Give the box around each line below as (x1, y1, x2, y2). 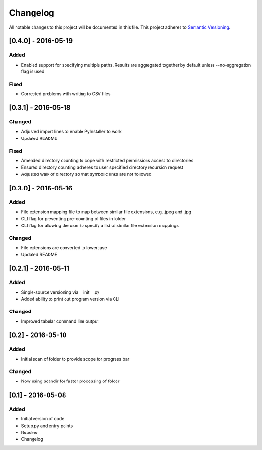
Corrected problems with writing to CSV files (21, 91, 111, 97)
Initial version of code (21, 416, 65, 422)
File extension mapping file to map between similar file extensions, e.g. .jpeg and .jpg (21, 209, 192, 215)
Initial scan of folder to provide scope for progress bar (21, 356, 130, 362)
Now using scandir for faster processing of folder (21, 378, 120, 384)
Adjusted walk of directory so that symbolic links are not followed (21, 171, 152, 177)
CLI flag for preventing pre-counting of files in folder (21, 216, 126, 222)
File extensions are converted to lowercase (21, 244, 107, 250)
